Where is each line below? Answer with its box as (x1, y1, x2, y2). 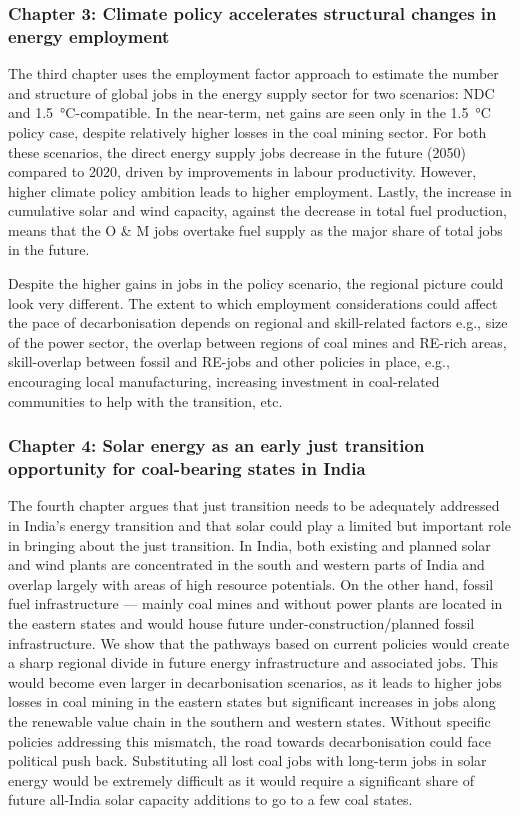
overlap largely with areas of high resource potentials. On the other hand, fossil (8, 573, 494, 594)
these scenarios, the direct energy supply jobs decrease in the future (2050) (8, 141, 466, 162)
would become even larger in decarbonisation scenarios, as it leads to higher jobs (8, 671, 502, 692)
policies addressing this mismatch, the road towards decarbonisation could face (8, 730, 491, 751)
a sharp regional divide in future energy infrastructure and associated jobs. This (8, 652, 499, 673)
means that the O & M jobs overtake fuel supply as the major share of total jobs (8, 219, 503, 240)
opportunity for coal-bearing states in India (8, 456, 366, 481)
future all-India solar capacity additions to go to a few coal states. (8, 789, 413, 810)
